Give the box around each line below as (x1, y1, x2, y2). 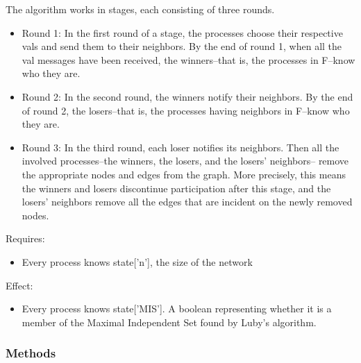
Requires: (6, 231, 45, 246)
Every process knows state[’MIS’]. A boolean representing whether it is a (22, 301, 332, 316)
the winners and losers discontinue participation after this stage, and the (22, 180, 331, 195)
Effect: (6, 278, 33, 292)
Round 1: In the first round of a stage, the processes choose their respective (22, 25, 343, 40)
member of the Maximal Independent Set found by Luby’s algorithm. (22, 314, 317, 329)
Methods (6, 344, 56, 362)
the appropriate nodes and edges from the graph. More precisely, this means (22, 167, 346, 181)
